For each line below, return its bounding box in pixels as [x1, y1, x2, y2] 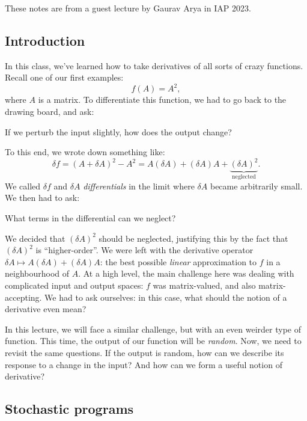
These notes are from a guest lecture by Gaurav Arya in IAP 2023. [5, 2, 251, 14]
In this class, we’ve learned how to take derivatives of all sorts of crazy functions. [5, 59, 303, 72]
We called [5, 179, 41, 192]
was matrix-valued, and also [153, 278, 256, 291]
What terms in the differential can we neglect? [5, 211, 176, 224]
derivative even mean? [5, 303, 87, 315]
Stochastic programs [5, 399, 134, 418]
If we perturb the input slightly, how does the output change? [5, 125, 232, 138]
